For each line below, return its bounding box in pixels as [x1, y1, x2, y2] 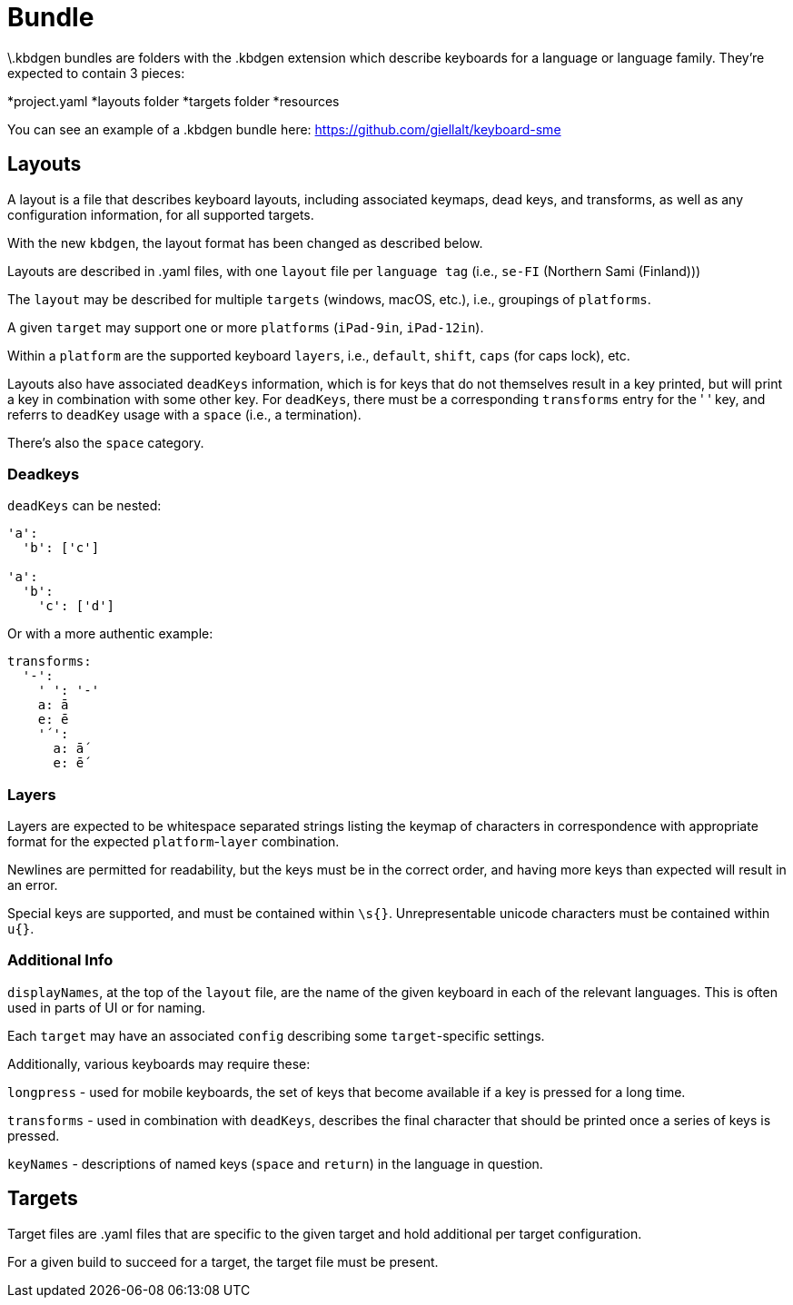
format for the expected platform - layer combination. [7, 834, 340, 850]
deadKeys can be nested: [7, 498, 162, 514]
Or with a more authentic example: [7, 626, 213, 642]
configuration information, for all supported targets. [7, 206, 314, 222]
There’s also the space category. [7, 434, 204, 450]
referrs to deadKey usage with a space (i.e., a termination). [7, 406, 362, 422]
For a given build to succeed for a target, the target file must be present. [7, 1253, 439, 1270]
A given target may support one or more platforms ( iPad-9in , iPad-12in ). [7, 319, 484, 335]
